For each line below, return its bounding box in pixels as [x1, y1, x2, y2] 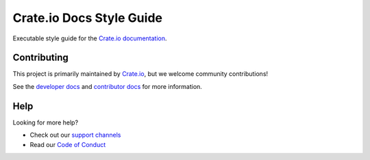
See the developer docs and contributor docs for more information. [12, 82, 202, 90]
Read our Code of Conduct [29, 140, 106, 148]
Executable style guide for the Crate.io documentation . [12, 34, 167, 42]
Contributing [12, 52, 69, 64]
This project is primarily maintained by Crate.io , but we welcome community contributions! [12, 70, 269, 78]
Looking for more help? [12, 118, 79, 126]
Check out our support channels [29, 131, 121, 139]
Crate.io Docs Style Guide [12, 10, 162, 25]
